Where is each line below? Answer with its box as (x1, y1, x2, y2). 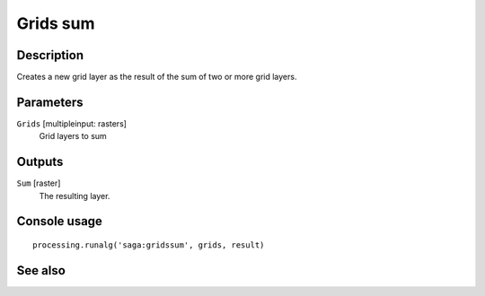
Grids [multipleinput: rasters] (16, 118, 128, 129)
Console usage (16, 213, 103, 229)
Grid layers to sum (39, 131, 107, 142)
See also (16, 263, 66, 278)
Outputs (16, 154, 64, 170)
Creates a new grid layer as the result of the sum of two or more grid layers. (16, 72, 297, 83)
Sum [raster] (16, 178, 61, 188)
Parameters (16, 94, 84, 109)
